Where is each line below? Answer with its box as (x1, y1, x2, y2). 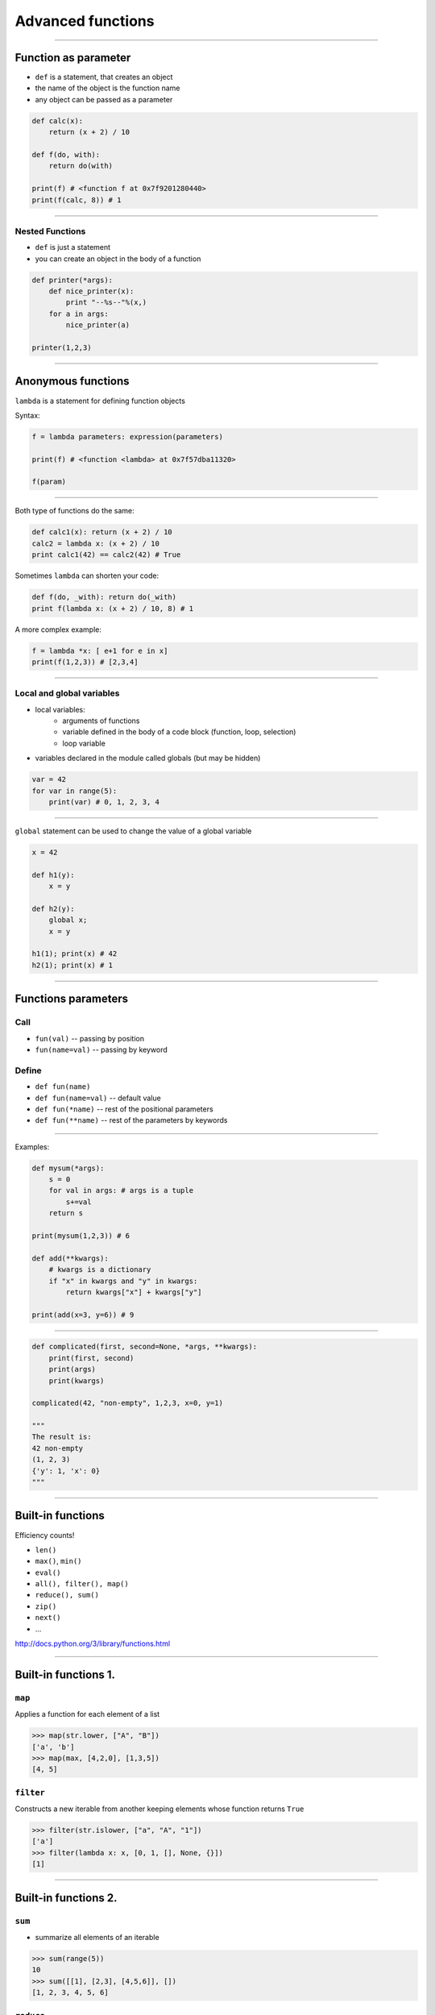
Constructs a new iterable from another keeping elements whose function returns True (14, 1804, 304, 1813)
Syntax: (14, 410, 40, 420)
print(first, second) (48, 1353, 135, 1362)
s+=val (65, 1197, 92, 1207)
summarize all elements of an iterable (35, 1933, 160, 1942)
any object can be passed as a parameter (35, 94, 173, 104)
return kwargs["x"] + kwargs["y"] (65, 1287, 202, 1297)
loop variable (62, 738, 106, 748)
